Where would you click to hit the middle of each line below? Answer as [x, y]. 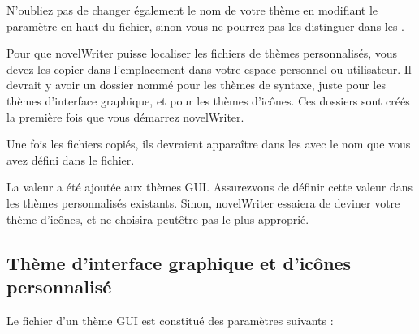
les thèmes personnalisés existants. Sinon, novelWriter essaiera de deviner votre [203, 202]
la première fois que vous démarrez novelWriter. [125, 116]
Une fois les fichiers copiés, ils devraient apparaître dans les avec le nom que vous [209, 144]
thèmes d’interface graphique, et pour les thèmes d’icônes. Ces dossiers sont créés [208, 100]
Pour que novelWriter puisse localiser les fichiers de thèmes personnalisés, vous [202, 53]
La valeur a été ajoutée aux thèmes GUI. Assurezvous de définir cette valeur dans [210, 187]
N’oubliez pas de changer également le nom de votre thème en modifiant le [192, 10]
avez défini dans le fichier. [71, 159]
